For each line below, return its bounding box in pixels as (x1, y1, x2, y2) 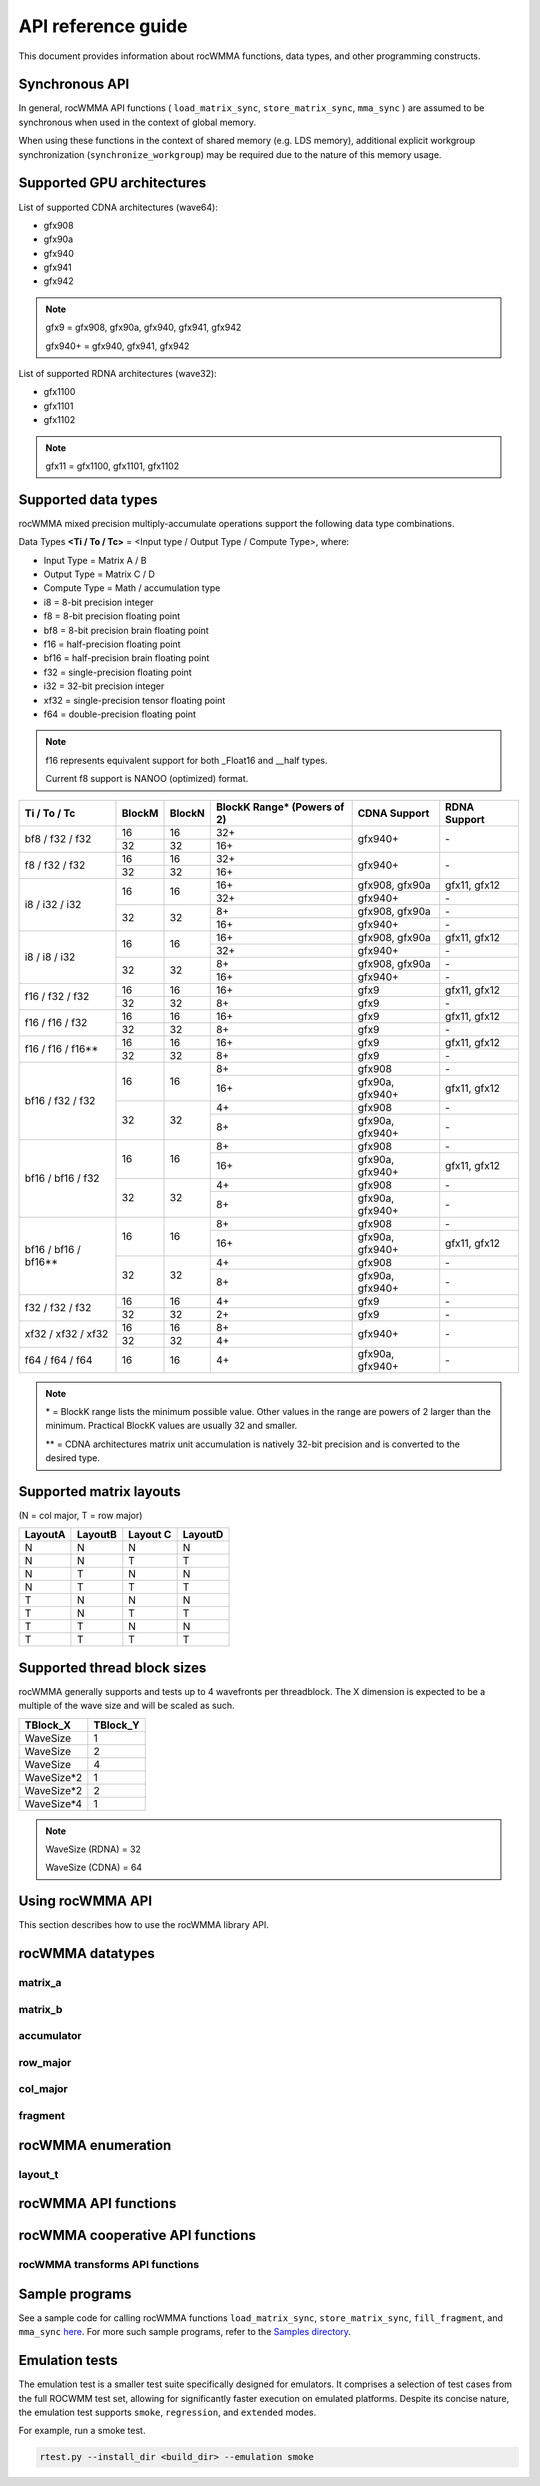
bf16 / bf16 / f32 (24, 1171, 100, 1185)
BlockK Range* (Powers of (215, 800, 345, 814)
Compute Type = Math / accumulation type (43, 582, 221, 594)
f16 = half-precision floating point (43, 638, 181, 650)
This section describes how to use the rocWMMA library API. (18, 1919, 270, 1931)
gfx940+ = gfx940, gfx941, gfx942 (45, 340, 190, 352)
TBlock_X (24, 1718, 72, 1732)
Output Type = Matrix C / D (43, 568, 155, 580)
